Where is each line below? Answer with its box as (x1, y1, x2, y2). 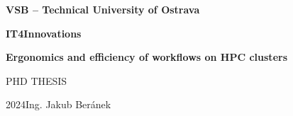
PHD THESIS (6, 73, 67, 88)
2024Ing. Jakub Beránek (6, 97, 111, 112)
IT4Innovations (6, 25, 82, 40)
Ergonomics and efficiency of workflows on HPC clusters (6, 50, 287, 64)
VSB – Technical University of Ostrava (6, 2, 200, 16)
